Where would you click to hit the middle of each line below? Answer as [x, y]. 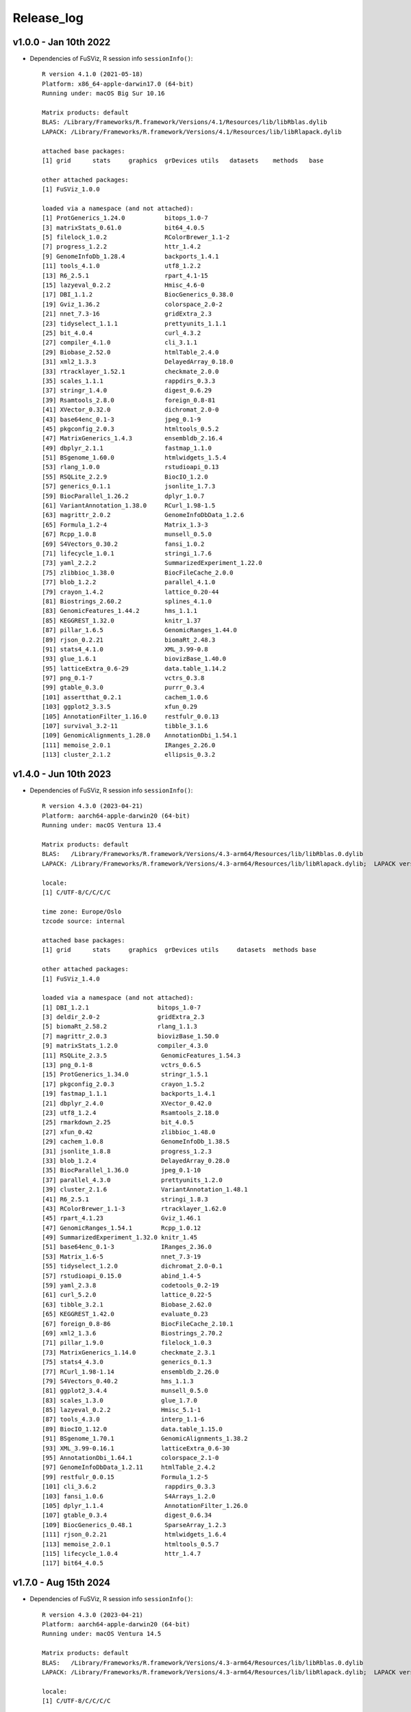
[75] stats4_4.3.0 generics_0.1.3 [127, 1362]
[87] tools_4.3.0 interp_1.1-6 [123, 1420]
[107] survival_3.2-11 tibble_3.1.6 [125, 726]
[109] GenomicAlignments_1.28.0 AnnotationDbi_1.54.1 [140, 735]
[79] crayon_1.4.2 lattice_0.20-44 [130, 592]
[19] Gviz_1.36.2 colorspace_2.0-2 [132, 304]
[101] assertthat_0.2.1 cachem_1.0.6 [125, 697]
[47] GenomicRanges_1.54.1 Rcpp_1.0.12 [122, 1228]
